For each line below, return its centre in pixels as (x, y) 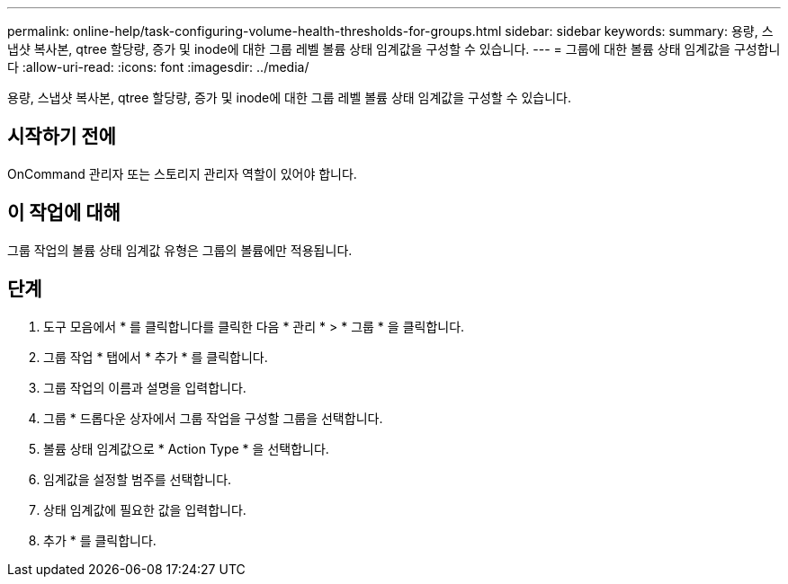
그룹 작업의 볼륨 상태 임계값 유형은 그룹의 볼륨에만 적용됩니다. (180, 250)
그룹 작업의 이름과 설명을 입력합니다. (145, 387)
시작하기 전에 (62, 137)
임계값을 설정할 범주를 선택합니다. (138, 479)
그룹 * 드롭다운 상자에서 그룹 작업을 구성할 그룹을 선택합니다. (213, 418)
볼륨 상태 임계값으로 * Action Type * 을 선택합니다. (186, 448)
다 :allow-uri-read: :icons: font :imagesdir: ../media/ (158, 67)
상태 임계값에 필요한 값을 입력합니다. (145, 509)
